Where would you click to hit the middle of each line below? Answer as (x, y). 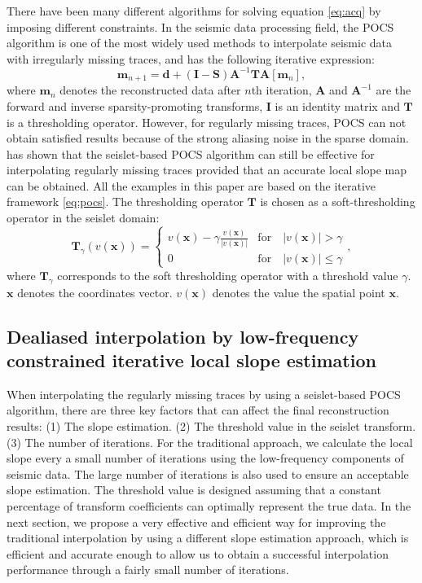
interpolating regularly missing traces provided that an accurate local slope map (207, 170)
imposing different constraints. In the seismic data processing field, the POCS (200, 26)
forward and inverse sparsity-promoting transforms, (135, 105)
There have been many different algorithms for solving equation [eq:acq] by (194, 11)
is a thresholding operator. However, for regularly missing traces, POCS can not (207, 122)
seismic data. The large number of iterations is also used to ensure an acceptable (208, 473)
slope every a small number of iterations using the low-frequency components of (205, 458)
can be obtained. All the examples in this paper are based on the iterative (191, 185)
